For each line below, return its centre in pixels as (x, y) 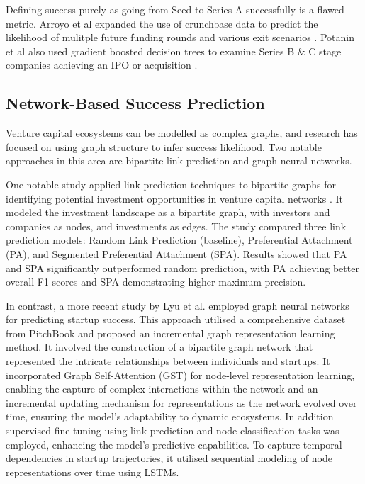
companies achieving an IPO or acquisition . (102, 65)
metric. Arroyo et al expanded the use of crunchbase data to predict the (162, 23)
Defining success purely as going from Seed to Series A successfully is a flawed (175, 9)
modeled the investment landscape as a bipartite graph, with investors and (168, 212)
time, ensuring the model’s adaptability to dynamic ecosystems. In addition (170, 416)
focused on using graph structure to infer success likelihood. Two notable (164, 146)
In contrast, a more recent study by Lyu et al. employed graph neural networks (178, 305)
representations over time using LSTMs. (92, 472)
